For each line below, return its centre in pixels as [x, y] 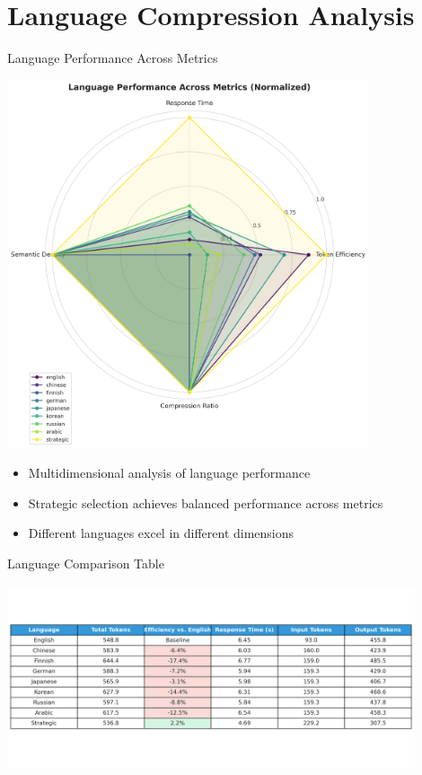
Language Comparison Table [86, 564]
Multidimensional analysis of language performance [169, 473]
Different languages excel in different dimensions [161, 533]
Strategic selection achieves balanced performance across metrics [206, 502]
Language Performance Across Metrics [113, 58]
